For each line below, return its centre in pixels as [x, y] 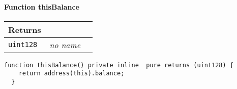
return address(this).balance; [71, 74]
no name [65, 45]
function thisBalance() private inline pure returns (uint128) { [119, 65]
